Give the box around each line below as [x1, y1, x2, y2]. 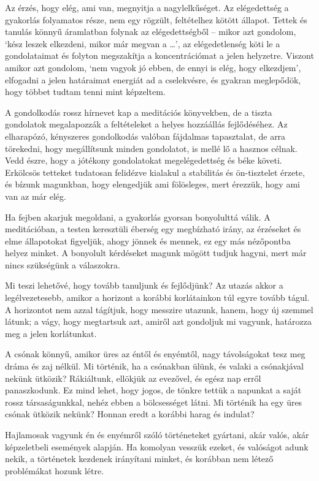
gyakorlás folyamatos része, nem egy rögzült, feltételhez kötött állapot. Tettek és [5, 13, 307, 26]
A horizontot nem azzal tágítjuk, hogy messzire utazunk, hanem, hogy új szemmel [5, 303, 313, 316]
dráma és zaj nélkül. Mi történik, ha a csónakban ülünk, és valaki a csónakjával [5, 360, 304, 373]
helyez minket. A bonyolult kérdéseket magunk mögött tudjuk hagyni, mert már [5, 246, 307, 259]
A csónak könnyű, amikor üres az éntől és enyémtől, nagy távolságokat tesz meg [5, 347, 306, 360]
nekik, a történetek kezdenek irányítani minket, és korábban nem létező [5, 452, 274, 465]
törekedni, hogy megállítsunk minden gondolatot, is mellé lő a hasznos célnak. [5, 142, 298, 154]
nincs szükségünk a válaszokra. [5, 258, 120, 271]
